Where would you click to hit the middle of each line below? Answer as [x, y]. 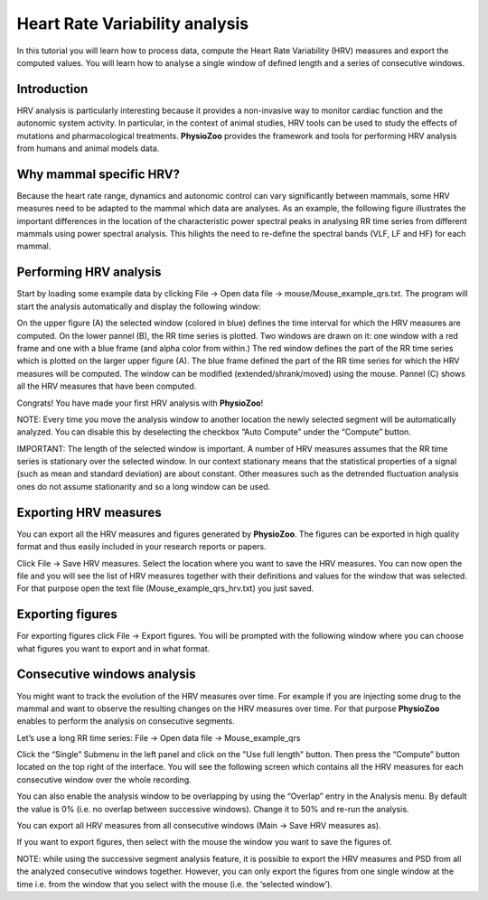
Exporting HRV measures [89, 512]
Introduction [52, 89]
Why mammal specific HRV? [99, 174]
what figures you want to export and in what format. [113, 648]
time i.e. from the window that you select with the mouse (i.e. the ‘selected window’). [175, 884]
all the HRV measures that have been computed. [107, 386]
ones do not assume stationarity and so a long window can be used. [144, 486]
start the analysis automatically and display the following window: [139, 306]
